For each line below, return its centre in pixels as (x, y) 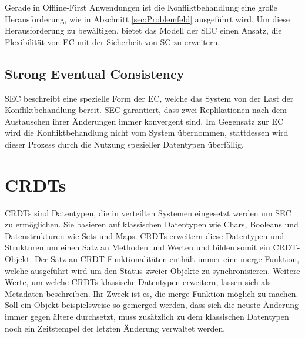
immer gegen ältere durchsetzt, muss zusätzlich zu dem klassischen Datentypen (147, 317)
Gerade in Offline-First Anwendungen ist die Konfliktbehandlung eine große (141, 7)
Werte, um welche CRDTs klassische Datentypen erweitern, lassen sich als (138, 282)
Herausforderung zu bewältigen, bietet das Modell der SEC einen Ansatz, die (143, 30)
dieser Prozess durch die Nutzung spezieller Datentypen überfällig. (124, 144)
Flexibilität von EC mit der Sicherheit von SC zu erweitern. (113, 41)
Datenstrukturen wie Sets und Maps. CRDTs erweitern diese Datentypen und (145, 235)
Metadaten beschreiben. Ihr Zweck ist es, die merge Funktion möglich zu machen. (152, 293)
